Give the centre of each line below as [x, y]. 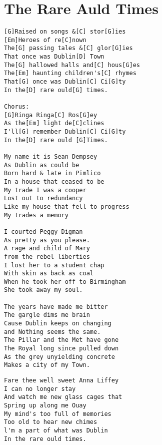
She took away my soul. [43, 290]
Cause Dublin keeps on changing [58, 324]
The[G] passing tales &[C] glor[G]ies [68, 48]
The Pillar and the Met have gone [61, 340]
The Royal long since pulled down [61, 349]
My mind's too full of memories [58, 414]
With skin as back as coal [49, 274]
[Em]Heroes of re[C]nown [45, 40]
